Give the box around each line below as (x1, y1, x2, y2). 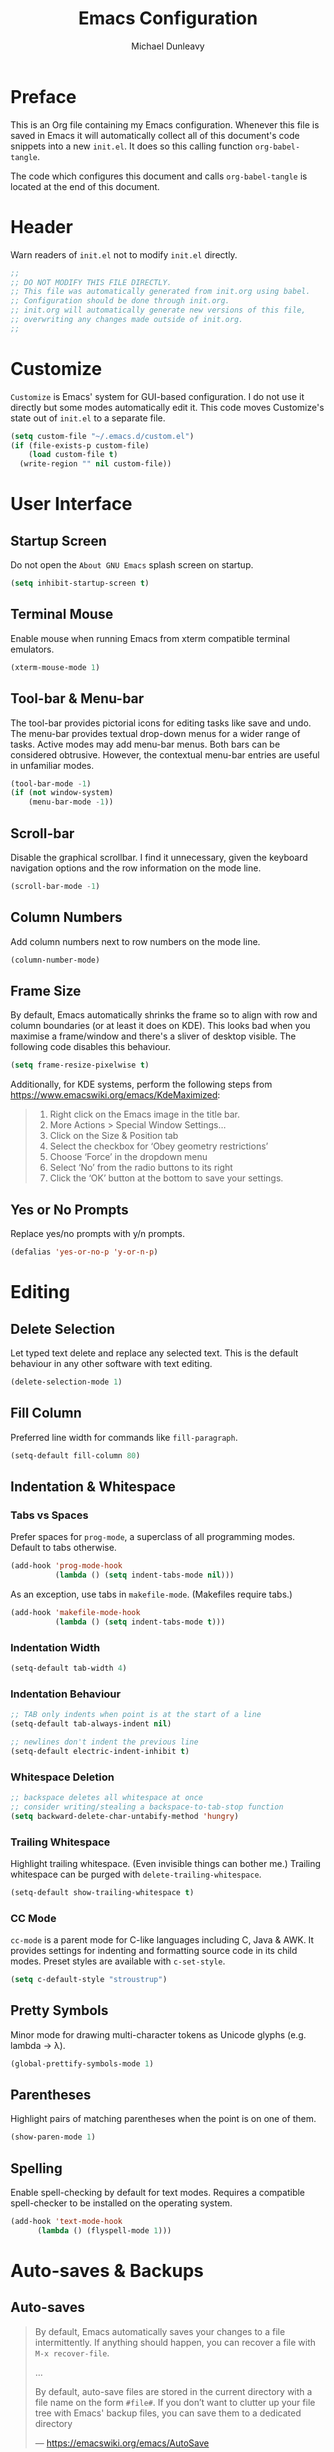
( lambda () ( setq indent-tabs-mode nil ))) (54, 1570, 235, 1581)
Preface (10, 85, 77, 108)
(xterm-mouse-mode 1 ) (10, 662, 101, 672)
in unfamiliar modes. (10, 759, 95, 771)
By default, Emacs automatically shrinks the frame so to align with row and (10, 1009, 318, 1021)
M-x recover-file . (34, 2347, 110, 2359)
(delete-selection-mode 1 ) (10, 1377, 123, 1387)
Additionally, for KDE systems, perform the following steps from (10, 1078, 273, 1091)
